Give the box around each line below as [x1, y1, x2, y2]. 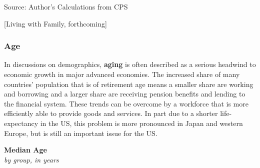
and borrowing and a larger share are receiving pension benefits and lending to [4, 88, 245, 99]
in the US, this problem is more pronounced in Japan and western [40, 117, 243, 128]
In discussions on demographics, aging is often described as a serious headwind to [4, 59, 256, 69]
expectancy [4, 117, 38, 128]
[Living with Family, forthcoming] [4, 18, 107, 28]
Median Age [4, 144, 47, 155]
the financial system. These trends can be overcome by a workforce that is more [4, 98, 248, 108]
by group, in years [4, 154, 59, 164]
